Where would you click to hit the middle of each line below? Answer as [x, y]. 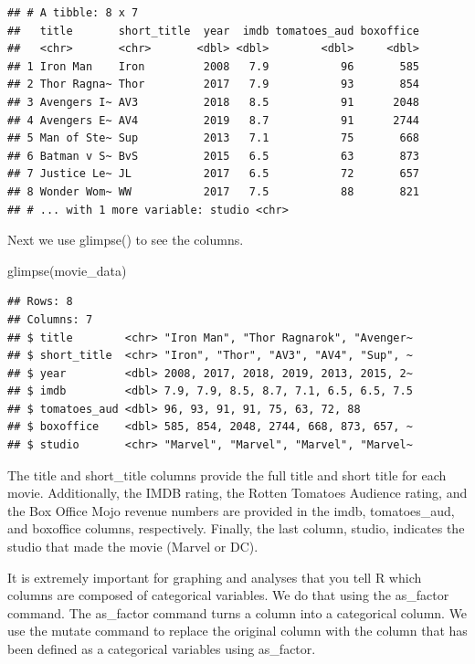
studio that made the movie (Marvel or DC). [133, 547]
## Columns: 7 [50, 319]
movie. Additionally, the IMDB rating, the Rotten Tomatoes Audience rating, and [237, 493]
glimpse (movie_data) [67, 270]
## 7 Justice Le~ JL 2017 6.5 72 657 [214, 174]
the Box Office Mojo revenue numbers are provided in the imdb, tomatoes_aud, [231, 510]
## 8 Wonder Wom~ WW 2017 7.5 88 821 [214, 191]
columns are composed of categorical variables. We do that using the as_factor [228, 595]
